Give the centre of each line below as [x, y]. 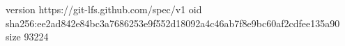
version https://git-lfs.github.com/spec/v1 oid [104, 9]
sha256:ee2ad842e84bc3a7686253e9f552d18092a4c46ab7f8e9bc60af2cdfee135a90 [173, 23]
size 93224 [27, 37]
